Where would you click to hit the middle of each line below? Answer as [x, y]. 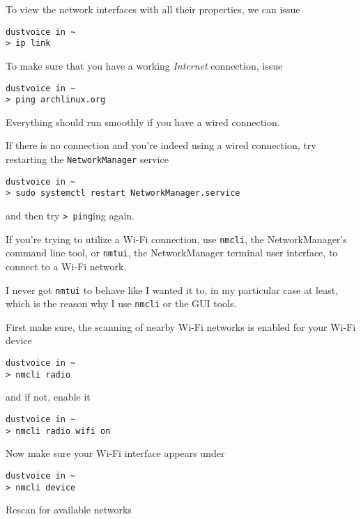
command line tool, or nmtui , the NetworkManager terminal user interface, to [172, 253]
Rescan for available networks [69, 510]
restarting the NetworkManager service [87, 159]
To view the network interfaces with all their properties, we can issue [153, 9]
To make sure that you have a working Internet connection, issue [144, 65]
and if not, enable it [48, 397]
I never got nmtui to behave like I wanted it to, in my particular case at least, [172, 289]
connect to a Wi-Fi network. [66, 266]
